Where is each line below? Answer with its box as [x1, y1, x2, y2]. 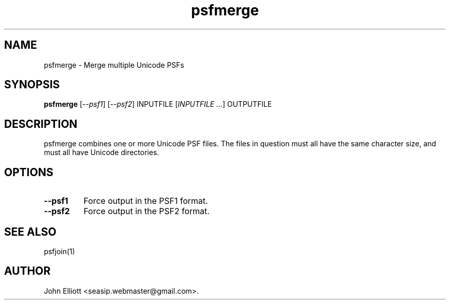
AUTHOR [4, 264, 51, 278]
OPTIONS [4, 165, 53, 179]
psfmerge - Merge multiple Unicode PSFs [44, 60, 184, 69]
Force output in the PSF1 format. [83, 196, 208, 206]
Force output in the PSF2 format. [83, 206, 210, 217]
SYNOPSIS [4, 78, 60, 91]
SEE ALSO [4, 225, 57, 238]
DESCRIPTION [4, 117, 78, 130]
